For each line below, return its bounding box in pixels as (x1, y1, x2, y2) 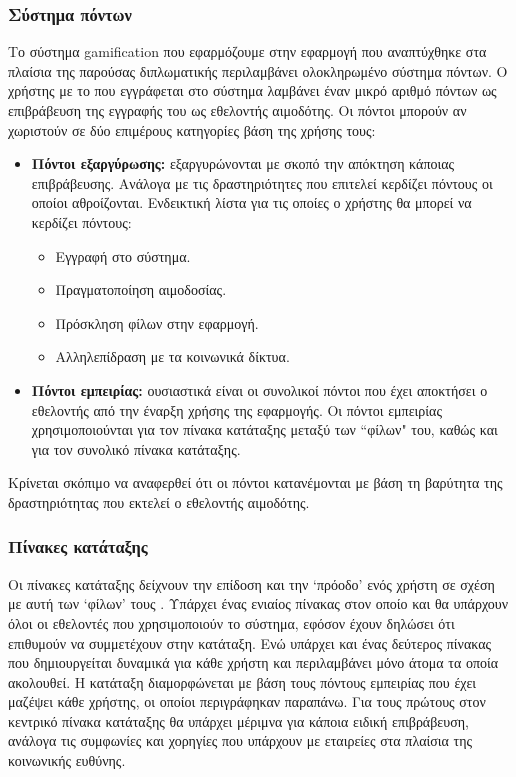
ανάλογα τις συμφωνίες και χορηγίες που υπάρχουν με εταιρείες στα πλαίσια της (8, 730, 473, 751)
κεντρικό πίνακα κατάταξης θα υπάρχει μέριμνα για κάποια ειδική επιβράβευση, (8, 710, 469, 731)
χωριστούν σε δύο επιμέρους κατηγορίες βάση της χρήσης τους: (8, 119, 376, 140)
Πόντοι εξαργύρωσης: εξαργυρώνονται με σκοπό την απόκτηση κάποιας (31, 153, 455, 174)
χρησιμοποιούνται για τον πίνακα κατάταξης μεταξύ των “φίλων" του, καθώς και (31, 419, 498, 440)
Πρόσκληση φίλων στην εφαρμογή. (55, 312, 259, 333)
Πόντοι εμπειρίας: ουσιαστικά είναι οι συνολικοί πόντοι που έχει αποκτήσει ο (31, 379, 488, 400)
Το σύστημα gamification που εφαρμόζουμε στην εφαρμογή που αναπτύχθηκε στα (8, 41, 487, 62)
